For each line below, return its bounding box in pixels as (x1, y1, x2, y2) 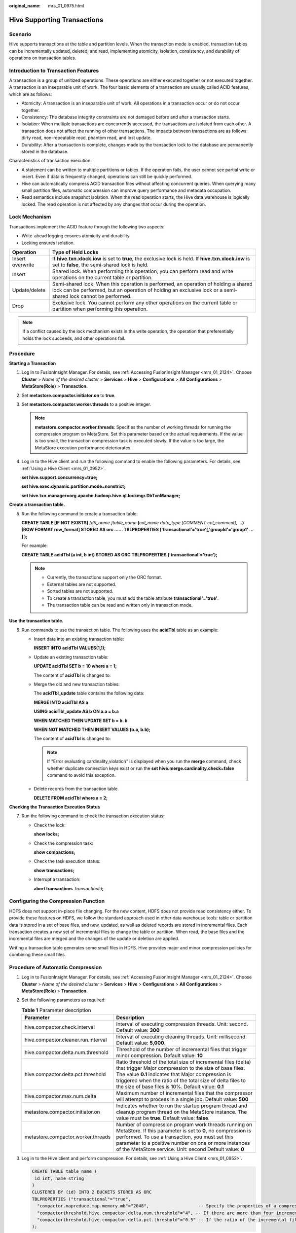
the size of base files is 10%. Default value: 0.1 (116, 1083, 224, 1090)
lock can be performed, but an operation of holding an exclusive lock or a (52, 287, 223, 293)
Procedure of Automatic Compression (9, 964, 102, 971)
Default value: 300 (116, 1027, 160, 1034)
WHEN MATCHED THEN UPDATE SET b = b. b (34, 718, 128, 724)
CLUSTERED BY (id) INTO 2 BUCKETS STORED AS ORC (32, 1189, 152, 1195)
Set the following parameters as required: (21, 997, 106, 1003)
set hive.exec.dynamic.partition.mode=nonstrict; (21, 483, 126, 489)
